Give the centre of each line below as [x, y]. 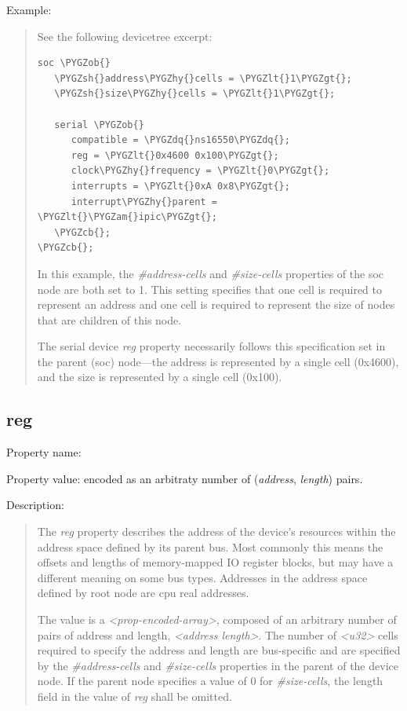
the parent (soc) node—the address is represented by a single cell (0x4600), [218, 361]
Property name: [44, 452]
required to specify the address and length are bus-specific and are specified [219, 650]
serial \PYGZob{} [99, 125]
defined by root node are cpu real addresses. [143, 593]
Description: [35, 505]
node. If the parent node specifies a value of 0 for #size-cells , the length [210, 681]
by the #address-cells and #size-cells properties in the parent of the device [218, 665]
